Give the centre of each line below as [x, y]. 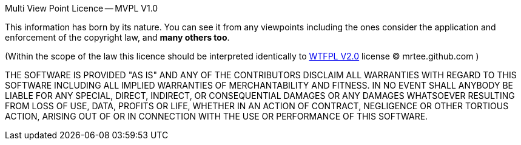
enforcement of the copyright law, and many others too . [117, 37]
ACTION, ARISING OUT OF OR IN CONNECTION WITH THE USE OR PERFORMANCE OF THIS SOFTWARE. [217, 116]
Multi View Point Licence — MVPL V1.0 [82, 8]
